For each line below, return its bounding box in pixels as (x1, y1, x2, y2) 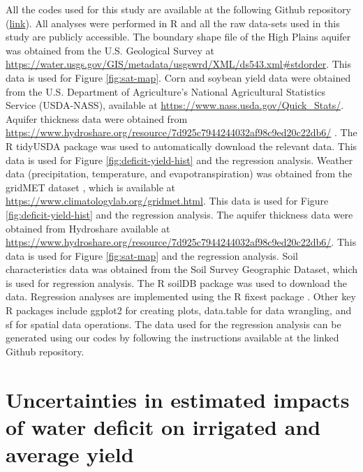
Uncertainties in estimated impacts (6, 385, 350, 413)
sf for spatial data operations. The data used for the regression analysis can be (6, 316, 341, 331)
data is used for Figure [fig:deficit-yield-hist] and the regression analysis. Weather (6, 152, 353, 167)
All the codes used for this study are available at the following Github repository (6, 2, 351, 16)
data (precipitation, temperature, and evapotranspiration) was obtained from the (6, 166, 353, 181)
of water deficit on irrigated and (6, 412, 321, 441)
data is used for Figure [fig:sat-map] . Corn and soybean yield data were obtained (6, 70, 351, 84)
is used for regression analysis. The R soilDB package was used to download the (6, 275, 348, 290)
